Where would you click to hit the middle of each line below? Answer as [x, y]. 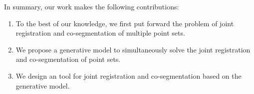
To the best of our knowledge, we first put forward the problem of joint [125, 23]
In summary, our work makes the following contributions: [92, 6]
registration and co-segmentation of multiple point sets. [100, 33]
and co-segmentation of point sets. [68, 59]
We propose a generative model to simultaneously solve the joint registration [133, 49]
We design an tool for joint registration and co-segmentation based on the [128, 75]
